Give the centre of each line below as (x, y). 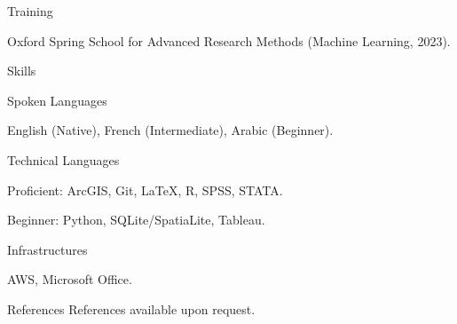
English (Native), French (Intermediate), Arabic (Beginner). (170, 130)
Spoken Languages (57, 100)
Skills (22, 71)
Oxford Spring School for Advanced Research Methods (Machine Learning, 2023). (229, 40)
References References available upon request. (131, 308)
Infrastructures (47, 249)
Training (30, 11)
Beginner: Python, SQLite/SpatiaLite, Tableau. (136, 220)
